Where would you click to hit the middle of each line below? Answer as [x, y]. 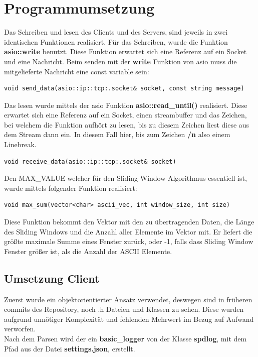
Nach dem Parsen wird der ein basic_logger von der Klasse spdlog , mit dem [125, 338]
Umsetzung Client [52, 278]
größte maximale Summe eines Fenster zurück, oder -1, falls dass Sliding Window [129, 241]
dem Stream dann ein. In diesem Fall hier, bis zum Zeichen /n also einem [117, 134]
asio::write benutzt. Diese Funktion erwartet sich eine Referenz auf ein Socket [125, 51]
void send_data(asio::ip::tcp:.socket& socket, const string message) [124, 89]
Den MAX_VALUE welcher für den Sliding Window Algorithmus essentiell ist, [125, 178]
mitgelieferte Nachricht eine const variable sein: [77, 71]
